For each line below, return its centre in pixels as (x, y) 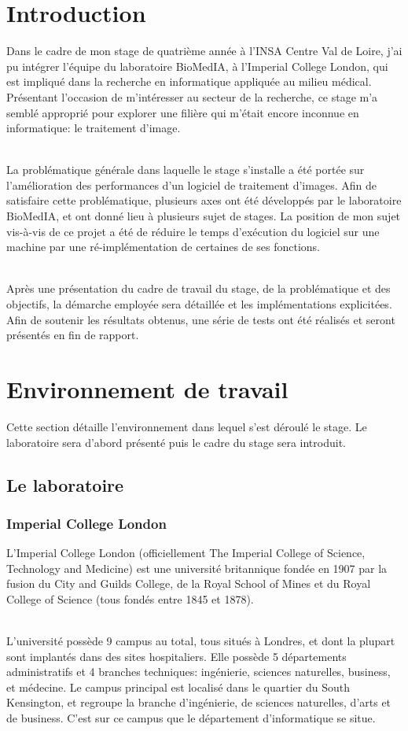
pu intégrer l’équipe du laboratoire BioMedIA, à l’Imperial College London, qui (197, 66)
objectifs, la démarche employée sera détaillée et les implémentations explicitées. (199, 304)
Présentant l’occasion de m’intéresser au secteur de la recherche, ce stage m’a (192, 96)
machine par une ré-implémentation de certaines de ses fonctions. (163, 247)
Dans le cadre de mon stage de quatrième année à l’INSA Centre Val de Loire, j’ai (204, 51)
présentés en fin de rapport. (73, 335)
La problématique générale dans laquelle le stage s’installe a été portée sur (186, 170)
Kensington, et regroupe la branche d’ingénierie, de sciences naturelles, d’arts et (199, 702)
